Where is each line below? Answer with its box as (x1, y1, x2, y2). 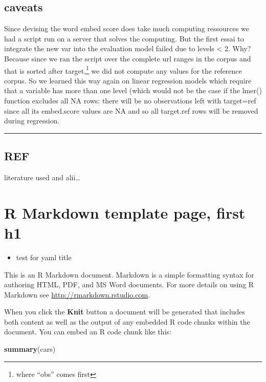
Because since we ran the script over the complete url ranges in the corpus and (4, 53, 251, 63)
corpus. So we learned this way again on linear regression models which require (4, 75, 252, 86)
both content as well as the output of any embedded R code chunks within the (4, 316, 250, 327)
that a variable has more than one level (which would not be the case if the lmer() (4, 85, 262, 96)
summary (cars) (4, 344, 56, 354)
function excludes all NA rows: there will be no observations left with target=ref (4, 95, 256, 106)
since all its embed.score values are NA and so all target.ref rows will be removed (4, 105, 258, 116)
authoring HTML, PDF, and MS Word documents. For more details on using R (4, 279, 254, 290)
